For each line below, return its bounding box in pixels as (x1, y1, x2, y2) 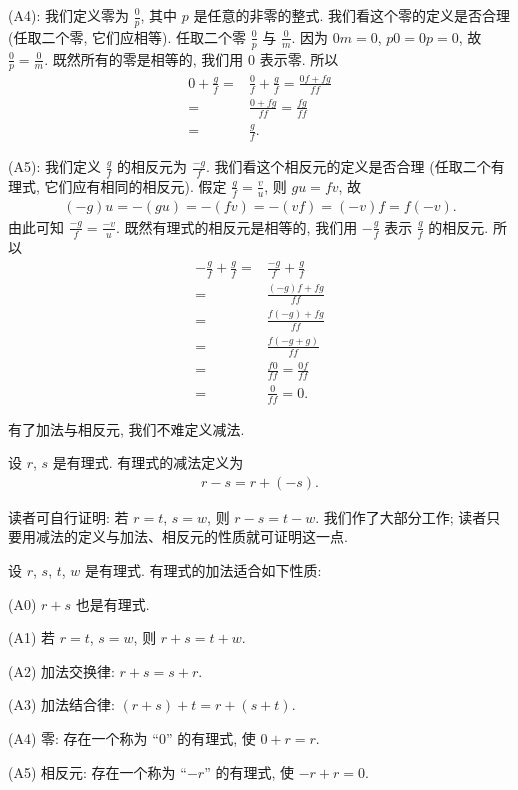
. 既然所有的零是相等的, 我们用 (44, 48, 244, 69)
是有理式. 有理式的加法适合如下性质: (85, 559, 322, 580)
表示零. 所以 (259, 48, 339, 69)
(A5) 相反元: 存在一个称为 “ (8, 761, 187, 782)
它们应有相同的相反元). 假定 (44, 175, 227, 196)
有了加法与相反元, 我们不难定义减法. (8, 418, 245, 439)
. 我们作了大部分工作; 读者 (315, 506, 487, 527)
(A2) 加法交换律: (8, 660, 115, 681)
